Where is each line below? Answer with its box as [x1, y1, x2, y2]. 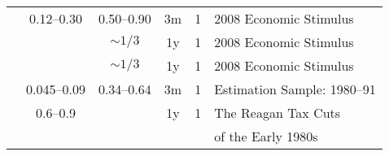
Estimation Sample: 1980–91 [214, 80, 376, 98]
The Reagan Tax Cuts [214, 103, 341, 122]
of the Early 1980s [214, 127, 318, 145]
